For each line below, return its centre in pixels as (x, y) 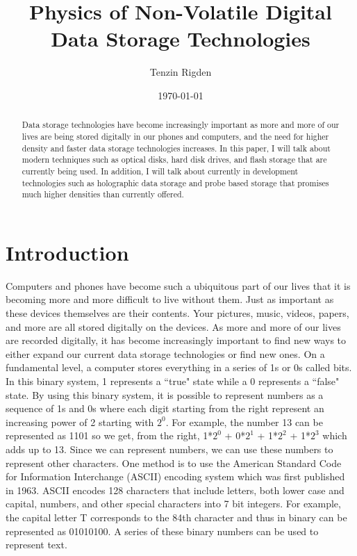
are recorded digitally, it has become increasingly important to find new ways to (176, 340)
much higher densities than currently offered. (103, 194)
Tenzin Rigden (181, 72)
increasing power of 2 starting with (80, 422)
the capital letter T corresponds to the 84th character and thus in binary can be (176, 517)
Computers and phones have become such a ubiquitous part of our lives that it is (178, 285)
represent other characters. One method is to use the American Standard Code (174, 463)
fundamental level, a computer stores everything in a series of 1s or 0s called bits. (179, 367)
